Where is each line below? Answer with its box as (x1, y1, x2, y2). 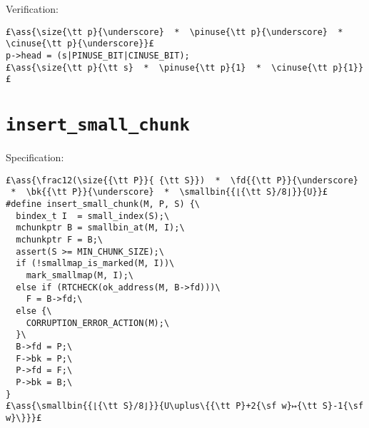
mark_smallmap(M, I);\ (26, 270, 133, 280)
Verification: (6, 1, 59, 16)
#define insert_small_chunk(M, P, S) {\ (6, 199, 201, 210)
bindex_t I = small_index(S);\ (16, 210, 170, 221)
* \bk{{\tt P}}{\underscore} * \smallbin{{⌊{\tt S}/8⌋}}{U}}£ (11, 187, 328, 198)
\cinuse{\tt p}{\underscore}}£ (6, 39, 154, 49)
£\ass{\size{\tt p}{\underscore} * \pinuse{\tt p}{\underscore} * (6, 26, 343, 37)
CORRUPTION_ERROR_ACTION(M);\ (26, 317, 170, 328)
